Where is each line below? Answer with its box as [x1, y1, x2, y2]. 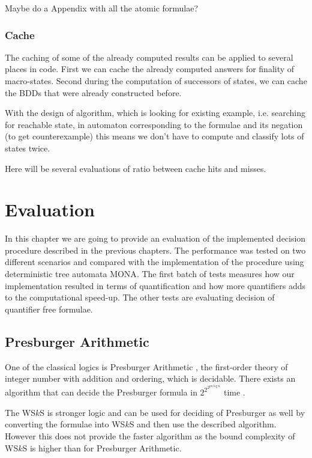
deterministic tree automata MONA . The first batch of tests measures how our [5, 267, 295, 280]
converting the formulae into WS [5, 418, 125, 430]
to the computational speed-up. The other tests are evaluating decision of [5, 291, 275, 304]
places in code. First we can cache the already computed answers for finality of [5, 63, 295, 75]
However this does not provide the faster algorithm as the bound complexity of [5, 429, 295, 442]
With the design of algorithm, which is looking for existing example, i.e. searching [5, 106, 305, 119]
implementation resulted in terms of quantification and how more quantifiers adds [5, 279, 305, 292]
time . [223, 386, 245, 398]
